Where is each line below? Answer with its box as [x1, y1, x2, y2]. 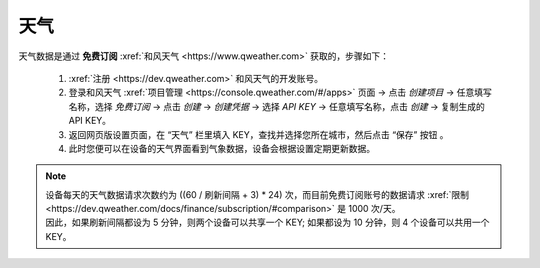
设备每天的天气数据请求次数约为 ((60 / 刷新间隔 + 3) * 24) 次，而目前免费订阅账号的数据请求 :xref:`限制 [45, 188, 470, 200]
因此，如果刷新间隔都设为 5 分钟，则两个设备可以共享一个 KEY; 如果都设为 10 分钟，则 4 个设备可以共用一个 [45, 216, 490, 229]
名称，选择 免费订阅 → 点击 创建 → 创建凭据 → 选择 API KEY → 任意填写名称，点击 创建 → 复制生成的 [68, 100, 485, 112]
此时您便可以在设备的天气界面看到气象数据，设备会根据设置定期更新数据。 [68, 142, 375, 154]
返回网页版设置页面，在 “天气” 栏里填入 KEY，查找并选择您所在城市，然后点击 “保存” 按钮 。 [68, 128, 449, 140]
